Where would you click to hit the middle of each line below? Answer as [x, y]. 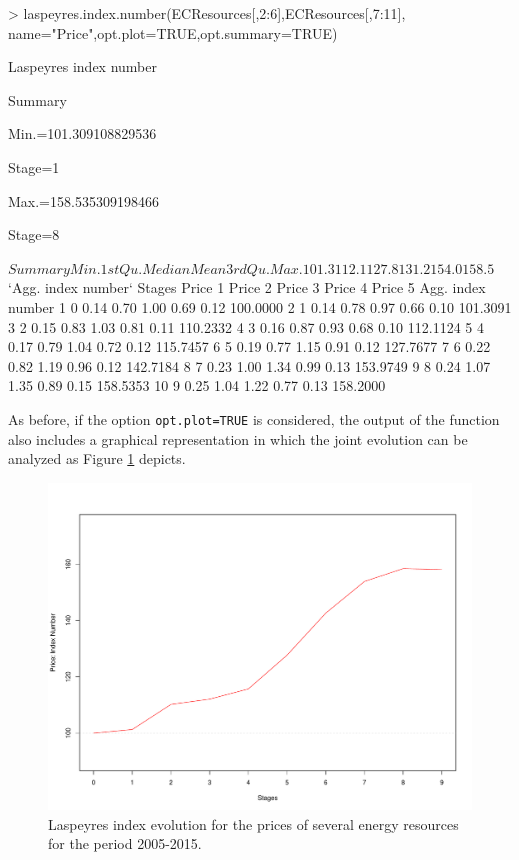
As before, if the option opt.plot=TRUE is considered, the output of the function [254, 418]
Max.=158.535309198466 [83, 200]
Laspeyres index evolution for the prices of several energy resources [253, 823]
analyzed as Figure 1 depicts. [97, 458]
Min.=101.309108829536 [82, 133]
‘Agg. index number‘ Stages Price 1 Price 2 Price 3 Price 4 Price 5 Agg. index [247, 287]
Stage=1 [34, 166]
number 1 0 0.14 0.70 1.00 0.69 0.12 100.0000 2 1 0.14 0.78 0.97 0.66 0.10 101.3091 [260, 306]
